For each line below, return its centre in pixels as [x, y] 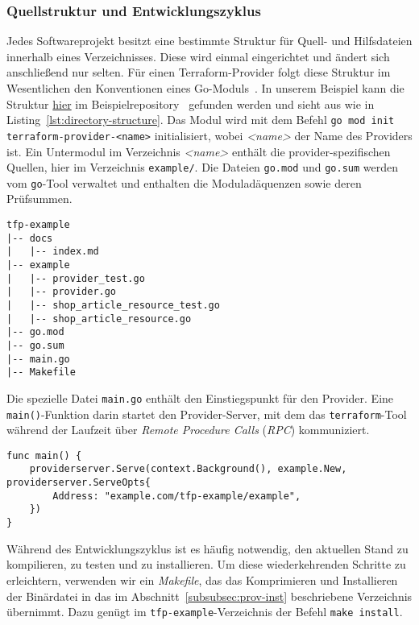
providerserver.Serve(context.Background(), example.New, [188, 469]
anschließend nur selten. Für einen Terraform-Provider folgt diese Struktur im [199, 72]
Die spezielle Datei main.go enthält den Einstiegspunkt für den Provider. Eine [200, 397]
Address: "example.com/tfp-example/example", [177, 496]
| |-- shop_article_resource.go [99, 319]
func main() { [44, 455]
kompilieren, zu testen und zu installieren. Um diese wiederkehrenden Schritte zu [206, 564]
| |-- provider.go [62, 292]
